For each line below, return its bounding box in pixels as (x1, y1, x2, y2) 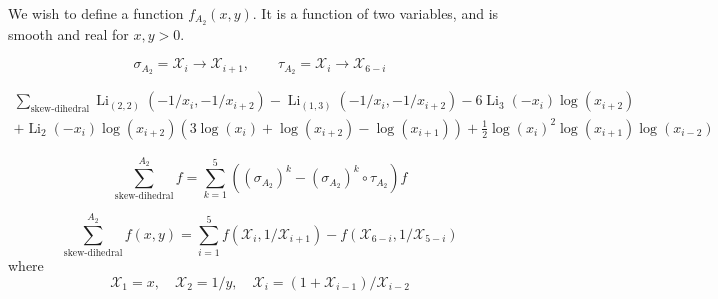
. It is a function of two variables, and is (252, 3, 499, 23)
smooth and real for (8, 23, 129, 44)
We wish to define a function (8, 3, 184, 23)
